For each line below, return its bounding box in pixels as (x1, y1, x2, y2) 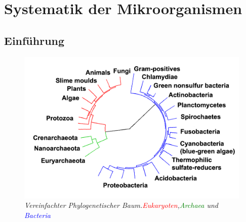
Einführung (4, 32, 65, 48)
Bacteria (24, 209, 51, 220)
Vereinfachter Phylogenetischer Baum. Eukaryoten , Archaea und (24, 200, 219, 210)
